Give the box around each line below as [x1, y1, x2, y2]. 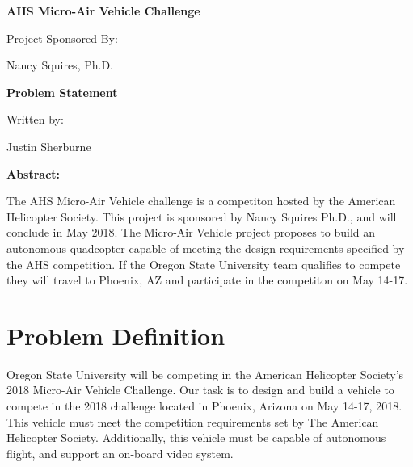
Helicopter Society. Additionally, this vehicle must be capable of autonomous [6, 429, 386, 446]
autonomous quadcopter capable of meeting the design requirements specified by [6, 239, 405, 256]
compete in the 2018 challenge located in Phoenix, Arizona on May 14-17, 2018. [6, 398, 402, 414]
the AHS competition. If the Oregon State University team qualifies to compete [6, 255, 401, 272]
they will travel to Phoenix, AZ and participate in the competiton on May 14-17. [6, 271, 408, 288]
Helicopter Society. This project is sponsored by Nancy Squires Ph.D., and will [6, 208, 397, 225]
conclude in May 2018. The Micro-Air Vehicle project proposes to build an [6, 224, 376, 241]
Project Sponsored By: [6, 29, 118, 46]
